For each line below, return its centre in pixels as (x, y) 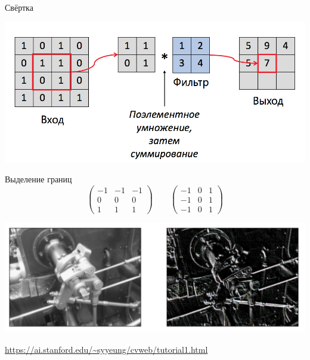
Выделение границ (38, 179)
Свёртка (19, 7)
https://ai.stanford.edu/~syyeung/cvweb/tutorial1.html (106, 350)
